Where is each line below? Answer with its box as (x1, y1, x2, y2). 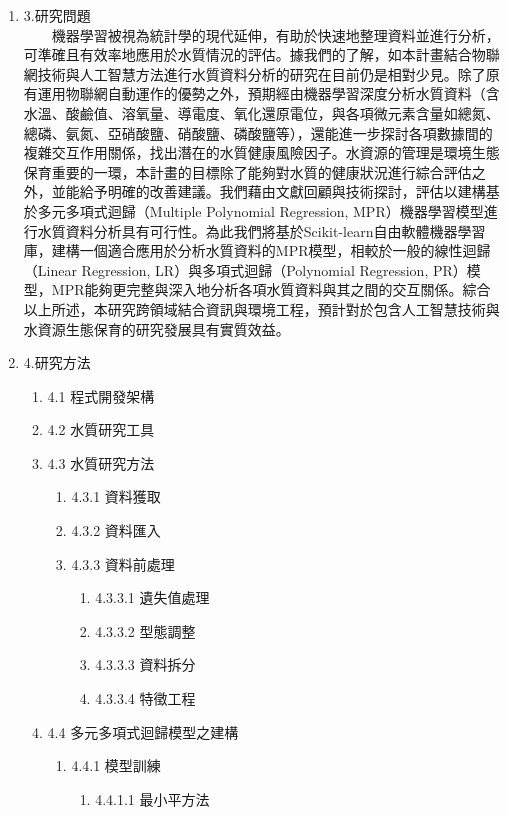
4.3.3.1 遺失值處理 (95, 587, 210, 608)
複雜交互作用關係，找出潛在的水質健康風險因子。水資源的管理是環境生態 (23, 142, 500, 163)
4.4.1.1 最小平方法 (95, 788, 210, 809)
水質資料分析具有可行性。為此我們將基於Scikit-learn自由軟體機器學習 (37, 220, 486, 241)
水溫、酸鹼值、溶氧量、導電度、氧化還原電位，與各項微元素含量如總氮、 (23, 102, 500, 123)
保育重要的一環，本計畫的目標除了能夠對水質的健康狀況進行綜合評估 (23, 161, 472, 182)
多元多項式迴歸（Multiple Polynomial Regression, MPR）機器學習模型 (37, 200, 484, 221)
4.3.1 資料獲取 (71, 486, 161, 507)
